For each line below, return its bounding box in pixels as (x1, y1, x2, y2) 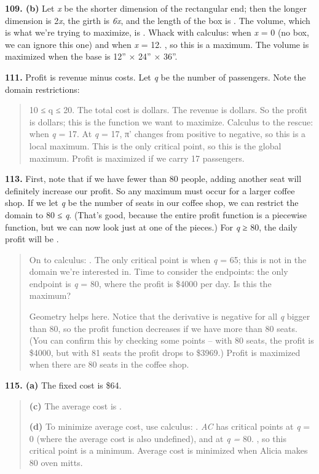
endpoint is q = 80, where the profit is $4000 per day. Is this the (29, 277, 272, 290)
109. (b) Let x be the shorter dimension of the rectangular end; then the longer (5, 2, 307, 14)
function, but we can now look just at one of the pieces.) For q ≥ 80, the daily (5, 220, 297, 233)
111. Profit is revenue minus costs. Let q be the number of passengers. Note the (5, 70, 306, 83)
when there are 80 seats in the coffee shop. (29, 358, 189, 371)
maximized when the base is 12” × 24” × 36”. (5, 50, 178, 63)
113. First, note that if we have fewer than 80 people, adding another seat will (5, 172, 302, 185)
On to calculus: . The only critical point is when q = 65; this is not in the (29, 253, 307, 266)
